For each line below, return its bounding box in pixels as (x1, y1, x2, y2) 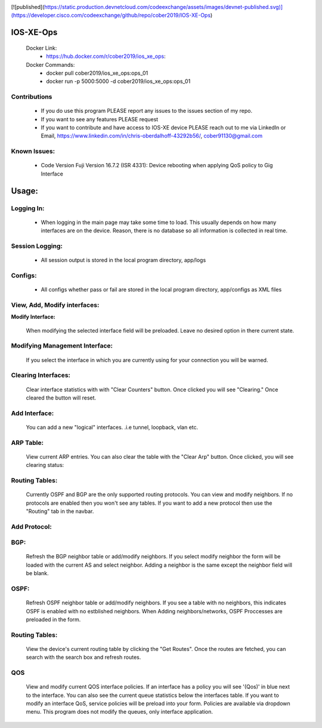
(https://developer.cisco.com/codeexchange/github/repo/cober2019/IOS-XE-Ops (11, 12, 211, 19)
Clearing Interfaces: (11, 371, 71, 379)
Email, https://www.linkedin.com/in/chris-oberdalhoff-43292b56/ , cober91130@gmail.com (41, 132, 263, 140)
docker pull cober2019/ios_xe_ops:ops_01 (46, 69, 148, 76)
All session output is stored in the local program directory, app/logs (41, 257, 206, 264)
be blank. (26, 570, 49, 577)
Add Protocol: (11, 523, 52, 531)
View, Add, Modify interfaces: (11, 300, 100, 309)
